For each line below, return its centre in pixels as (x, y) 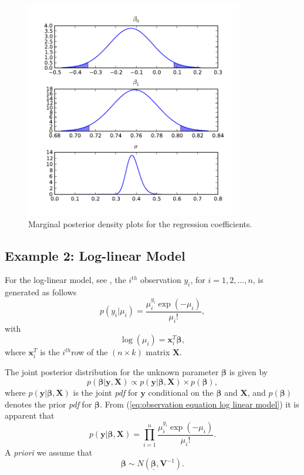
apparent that (30, 415)
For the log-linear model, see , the (65, 280)
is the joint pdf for (105, 392)
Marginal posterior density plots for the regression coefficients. (140, 223)
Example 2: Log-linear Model (95, 255)
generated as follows (41, 292)
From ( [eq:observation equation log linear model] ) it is (202, 404)
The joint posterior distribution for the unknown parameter (112, 372)
